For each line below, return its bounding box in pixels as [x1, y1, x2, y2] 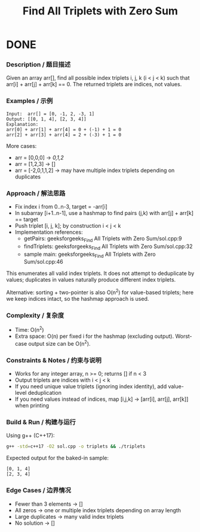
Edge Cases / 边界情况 [6, 486, 72, 495]
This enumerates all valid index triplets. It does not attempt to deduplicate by [6, 270, 195, 277]
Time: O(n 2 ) [14, 325, 44, 334]
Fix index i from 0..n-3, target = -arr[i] [14, 203, 107, 210]
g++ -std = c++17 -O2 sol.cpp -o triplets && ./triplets [6, 443, 146, 450]
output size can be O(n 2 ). [28, 339, 91, 347]
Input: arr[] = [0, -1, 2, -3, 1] [6, 111, 95, 117]
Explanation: [6, 121, 39, 127]
